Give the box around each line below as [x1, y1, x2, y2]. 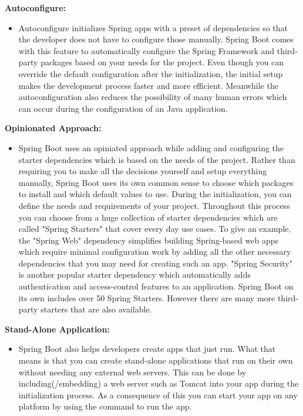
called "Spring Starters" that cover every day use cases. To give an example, [18, 222, 291, 235]
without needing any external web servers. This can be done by [18, 365, 247, 378]
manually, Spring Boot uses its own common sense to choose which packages [18, 176, 294, 188]
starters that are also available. [41, 303, 152, 315]
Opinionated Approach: [5, 122, 102, 134]
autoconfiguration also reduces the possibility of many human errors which [18, 91, 287, 103]
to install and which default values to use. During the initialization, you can [18, 188, 292, 200]
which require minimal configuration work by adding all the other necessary [18, 245, 291, 258]
